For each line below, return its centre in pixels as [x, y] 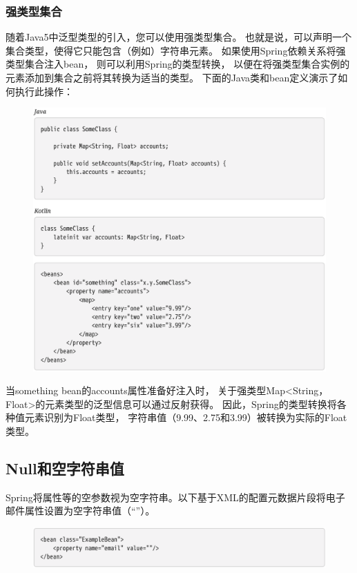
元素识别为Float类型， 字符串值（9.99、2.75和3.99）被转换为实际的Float [186, 417]
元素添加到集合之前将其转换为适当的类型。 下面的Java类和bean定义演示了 [172, 77]
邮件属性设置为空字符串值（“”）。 [80, 511]
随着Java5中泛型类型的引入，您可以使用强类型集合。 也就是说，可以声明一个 [179, 37]
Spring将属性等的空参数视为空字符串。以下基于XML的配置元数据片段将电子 [175, 497]
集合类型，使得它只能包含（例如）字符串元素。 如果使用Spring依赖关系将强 [176, 50]
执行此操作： [44, 91]
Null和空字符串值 [65, 468]
